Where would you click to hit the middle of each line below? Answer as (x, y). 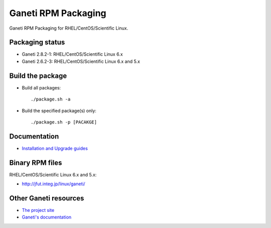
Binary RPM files (36, 162)
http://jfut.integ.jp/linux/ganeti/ (53, 184)
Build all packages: (41, 87)
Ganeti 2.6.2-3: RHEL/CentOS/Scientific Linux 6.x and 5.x (81, 61)
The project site (38, 210)
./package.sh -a (51, 99)
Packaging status (37, 42)
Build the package (38, 76)
